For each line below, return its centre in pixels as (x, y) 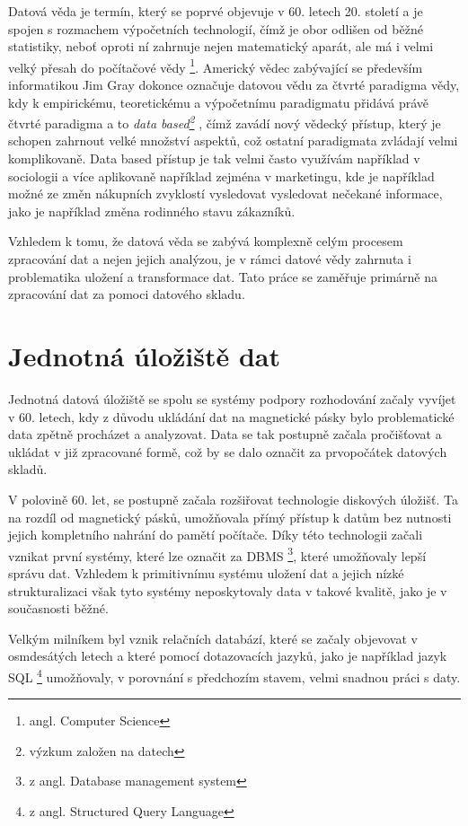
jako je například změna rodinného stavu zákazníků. (152, 211)
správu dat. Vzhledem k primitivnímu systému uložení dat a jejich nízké (206, 572)
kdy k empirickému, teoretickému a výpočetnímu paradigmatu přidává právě (219, 102)
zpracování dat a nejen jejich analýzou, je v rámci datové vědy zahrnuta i (210, 259)
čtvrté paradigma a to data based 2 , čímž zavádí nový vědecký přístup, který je (225, 122)
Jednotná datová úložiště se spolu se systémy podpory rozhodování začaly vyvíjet (232, 398)
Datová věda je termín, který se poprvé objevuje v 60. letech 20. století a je (216, 11)
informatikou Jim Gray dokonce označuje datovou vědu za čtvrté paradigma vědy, (234, 85)
